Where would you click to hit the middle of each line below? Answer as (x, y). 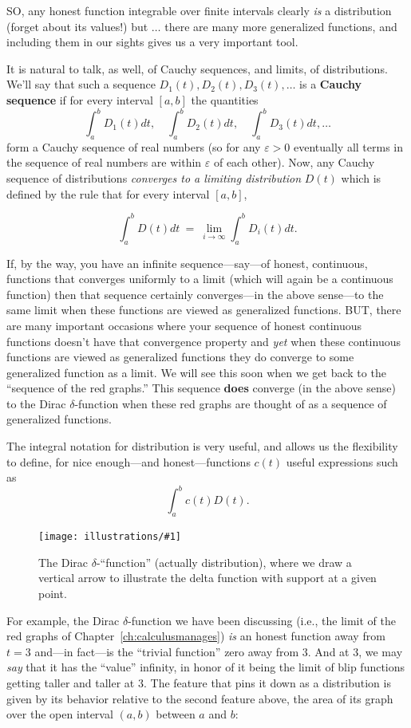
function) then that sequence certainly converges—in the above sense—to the (195, 294)
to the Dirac (36, 403)
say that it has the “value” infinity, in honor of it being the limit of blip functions (206, 667)
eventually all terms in (348, 146)
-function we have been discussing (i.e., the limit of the (262, 620)
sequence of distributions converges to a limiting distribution (154, 178)
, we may (381, 651)
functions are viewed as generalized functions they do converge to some (180, 357)
